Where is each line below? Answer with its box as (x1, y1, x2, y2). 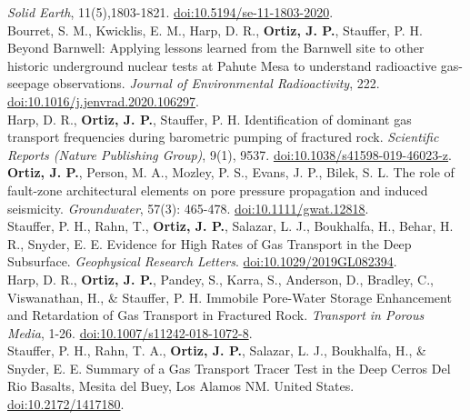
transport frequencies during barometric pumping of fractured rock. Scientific (7, 127, 439, 146)
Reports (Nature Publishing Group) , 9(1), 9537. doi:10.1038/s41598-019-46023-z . (7, 145, 452, 164)
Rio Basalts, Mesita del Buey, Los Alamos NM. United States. (7, 376, 355, 395)
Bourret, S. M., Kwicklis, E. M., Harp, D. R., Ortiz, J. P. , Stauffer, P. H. (7, 20, 423, 39)
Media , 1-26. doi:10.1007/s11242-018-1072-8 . (7, 323, 253, 342)
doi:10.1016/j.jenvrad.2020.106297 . (7, 91, 199, 110)
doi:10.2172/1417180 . (7, 395, 125, 414)
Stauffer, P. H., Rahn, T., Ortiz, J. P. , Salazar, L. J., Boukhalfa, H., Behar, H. (7, 216, 454, 235)
